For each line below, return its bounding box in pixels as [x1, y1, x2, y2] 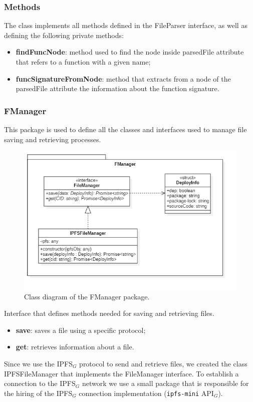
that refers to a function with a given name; [16, 57, 151, 67]
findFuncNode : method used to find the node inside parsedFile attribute [16, 47, 244, 57]
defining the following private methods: [4, 30, 124, 40]
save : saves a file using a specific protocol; [16, 324, 146, 335]
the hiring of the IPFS [4, 387, 73, 398]
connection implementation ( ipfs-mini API [79, 387, 214, 398]
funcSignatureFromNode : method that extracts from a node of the [16, 73, 231, 84]
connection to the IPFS [4, 378, 76, 388]
